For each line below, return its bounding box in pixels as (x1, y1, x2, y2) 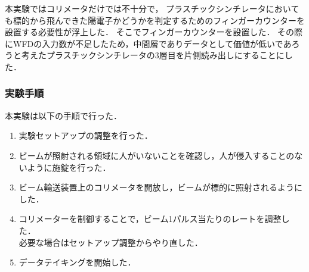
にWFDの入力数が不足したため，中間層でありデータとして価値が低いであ (5, 37, 292, 49)
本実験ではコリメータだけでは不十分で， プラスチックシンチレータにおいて (5, 2, 299, 14)
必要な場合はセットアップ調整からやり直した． (18, 236, 203, 248)
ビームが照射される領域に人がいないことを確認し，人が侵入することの (18, 149, 295, 161)
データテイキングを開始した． (18, 256, 136, 268)
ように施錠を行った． (27, 161, 111, 173)
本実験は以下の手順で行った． (5, 109, 122, 121)
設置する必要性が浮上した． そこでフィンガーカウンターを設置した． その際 (5, 26, 303, 38)
